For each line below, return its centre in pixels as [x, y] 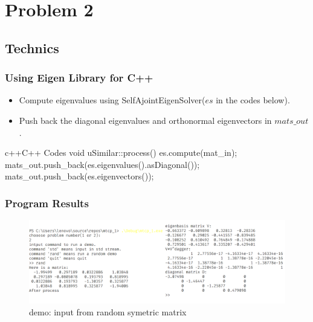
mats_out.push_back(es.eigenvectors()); [79, 176]
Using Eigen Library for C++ [79, 78]
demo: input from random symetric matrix [108, 312]
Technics [32, 47]
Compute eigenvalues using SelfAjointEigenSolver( [112, 100]
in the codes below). [253, 100]
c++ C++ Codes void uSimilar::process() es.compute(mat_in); [121, 153]
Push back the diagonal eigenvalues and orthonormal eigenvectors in [145, 120]
